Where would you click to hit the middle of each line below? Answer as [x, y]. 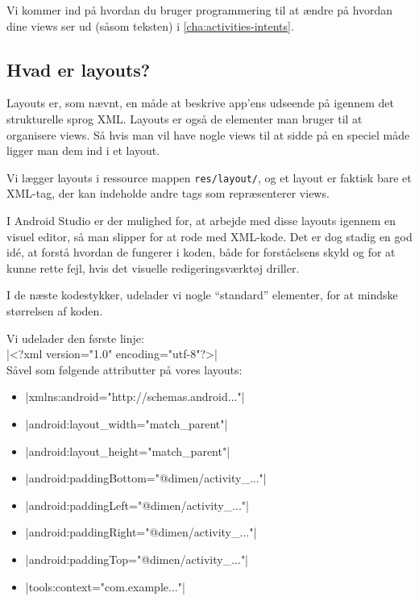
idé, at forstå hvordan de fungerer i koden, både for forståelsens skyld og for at [201, 252]
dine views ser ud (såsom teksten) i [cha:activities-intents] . [150, 25]
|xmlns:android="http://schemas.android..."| [135, 396]
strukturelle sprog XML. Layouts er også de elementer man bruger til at [185, 118]
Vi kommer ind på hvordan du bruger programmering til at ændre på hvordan [200, 10]
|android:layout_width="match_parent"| [127, 423]
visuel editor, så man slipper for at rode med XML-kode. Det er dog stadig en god [209, 236]
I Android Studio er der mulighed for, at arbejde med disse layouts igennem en [201, 221]
